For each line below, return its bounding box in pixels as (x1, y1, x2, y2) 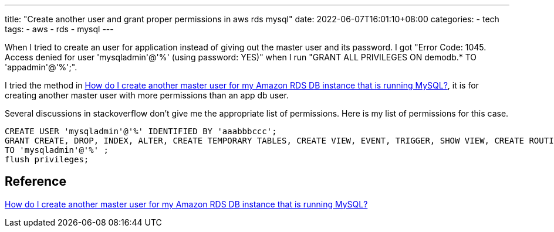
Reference (5, 174, 66, 189)
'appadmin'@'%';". (5, 62, 77, 72)
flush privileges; (5, 155, 89, 164)
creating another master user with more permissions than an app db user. (5, 90, 289, 100)
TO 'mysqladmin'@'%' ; (5, 145, 109, 155)
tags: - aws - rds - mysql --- (5, 24, 114, 34)
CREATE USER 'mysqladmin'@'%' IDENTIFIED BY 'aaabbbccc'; (5, 127, 277, 136)
